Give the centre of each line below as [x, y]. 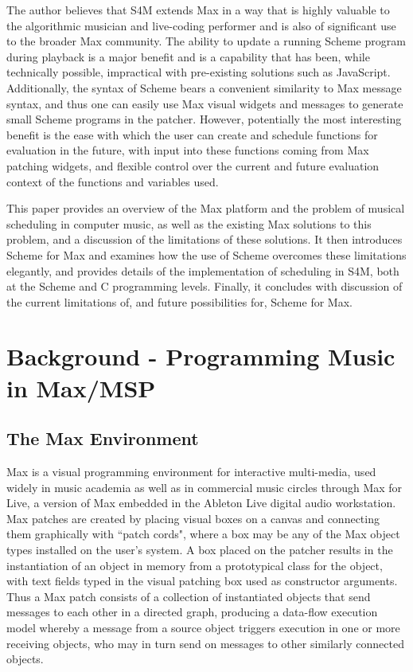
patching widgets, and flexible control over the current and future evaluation [193, 165]
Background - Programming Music [201, 356]
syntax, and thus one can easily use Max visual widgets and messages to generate [205, 103]
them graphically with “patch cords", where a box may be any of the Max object [203, 534]
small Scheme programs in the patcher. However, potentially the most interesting [204, 119]
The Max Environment [103, 438]
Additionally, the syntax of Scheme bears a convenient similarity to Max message [204, 87]
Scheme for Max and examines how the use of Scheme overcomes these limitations [206, 254]
